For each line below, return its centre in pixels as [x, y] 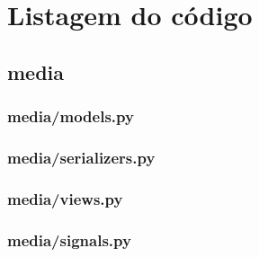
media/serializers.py [81, 157]
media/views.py [65, 198]
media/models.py [71, 116]
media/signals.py [69, 239]
